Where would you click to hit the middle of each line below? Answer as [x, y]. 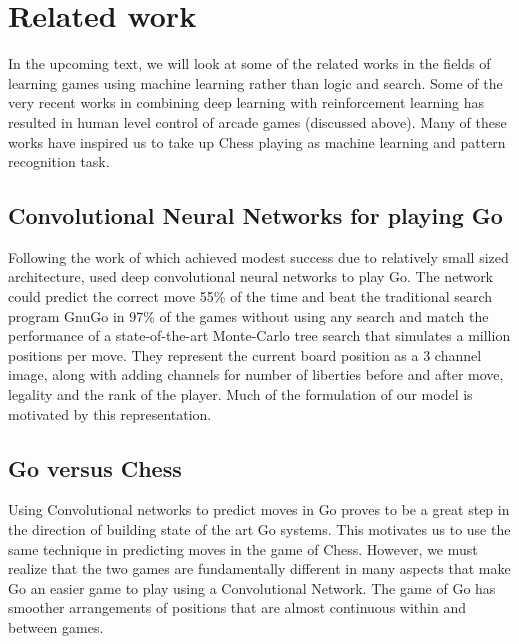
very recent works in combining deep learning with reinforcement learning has [246, 102]
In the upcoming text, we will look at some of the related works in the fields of [249, 63]
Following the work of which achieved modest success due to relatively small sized [258, 256]
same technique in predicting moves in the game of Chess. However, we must [243, 548]
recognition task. [59, 161]
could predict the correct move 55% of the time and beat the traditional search [250, 296]
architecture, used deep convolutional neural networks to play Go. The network [251, 276]
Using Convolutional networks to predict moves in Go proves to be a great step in [259, 509]
